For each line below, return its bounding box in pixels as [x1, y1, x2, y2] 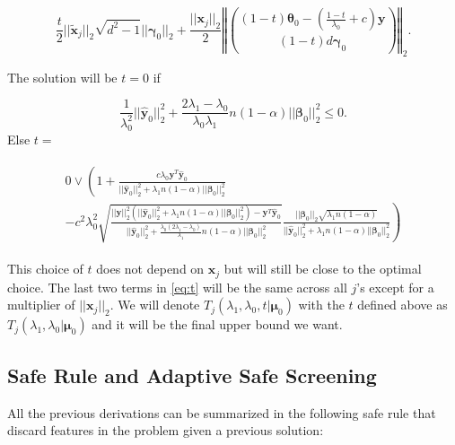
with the [298, 295, 345, 314]
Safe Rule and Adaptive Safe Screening [7, 361, 377, 388]
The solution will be [7, 67, 118, 86]
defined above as [357, 295, 448, 314]
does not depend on [96, 259, 205, 278]
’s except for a [356, 277, 434, 296]
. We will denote [109, 295, 200, 314]
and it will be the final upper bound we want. [92, 315, 343, 334]
